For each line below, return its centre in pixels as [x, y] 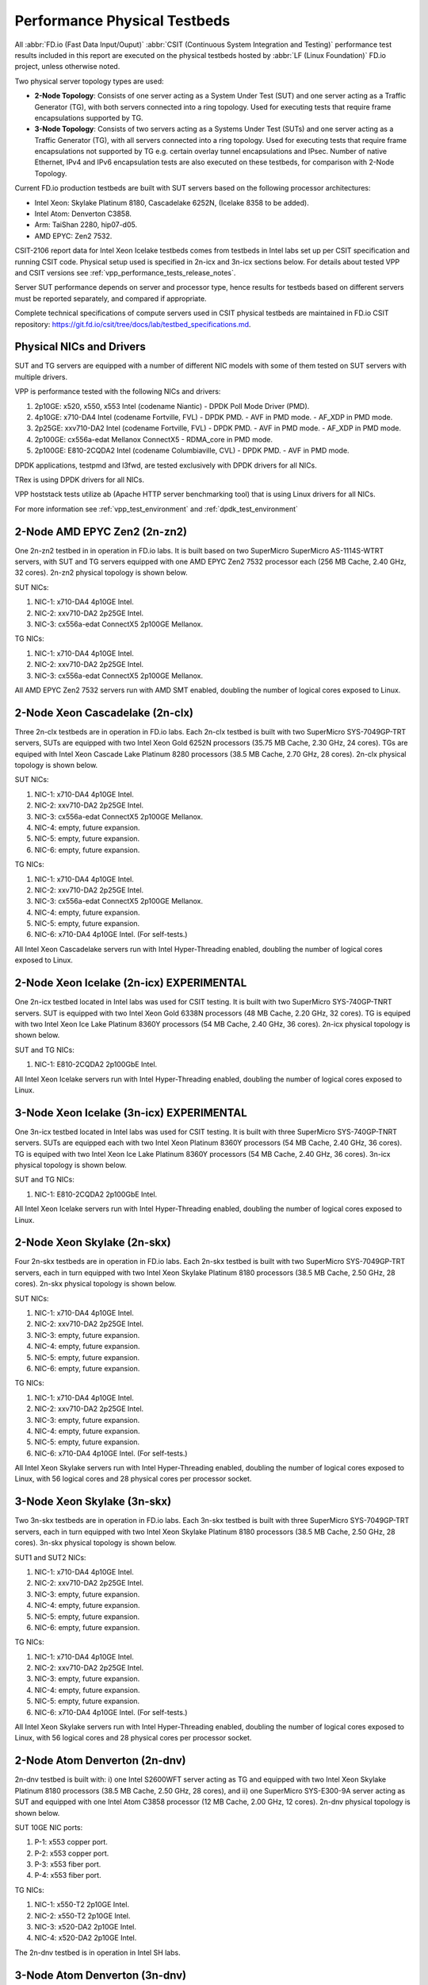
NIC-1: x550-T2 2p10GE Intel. [82, 1905]
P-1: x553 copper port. [71, 1842]
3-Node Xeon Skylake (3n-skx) [93, 1502]
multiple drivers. [41, 376]
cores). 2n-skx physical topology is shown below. [96, 1284]
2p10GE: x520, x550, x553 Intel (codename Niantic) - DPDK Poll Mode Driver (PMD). [172, 406]
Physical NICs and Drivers [80, 347]
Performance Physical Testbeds [122, 21]
